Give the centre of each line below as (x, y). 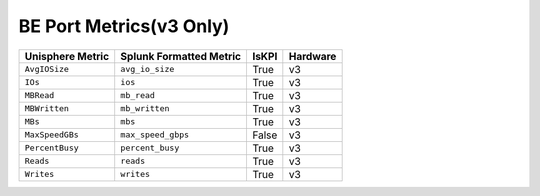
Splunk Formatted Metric (181, 56)
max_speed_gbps (155, 135)
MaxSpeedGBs (51, 135)
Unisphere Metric (67, 56)
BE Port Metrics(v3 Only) (124, 26)
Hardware (312, 56)
